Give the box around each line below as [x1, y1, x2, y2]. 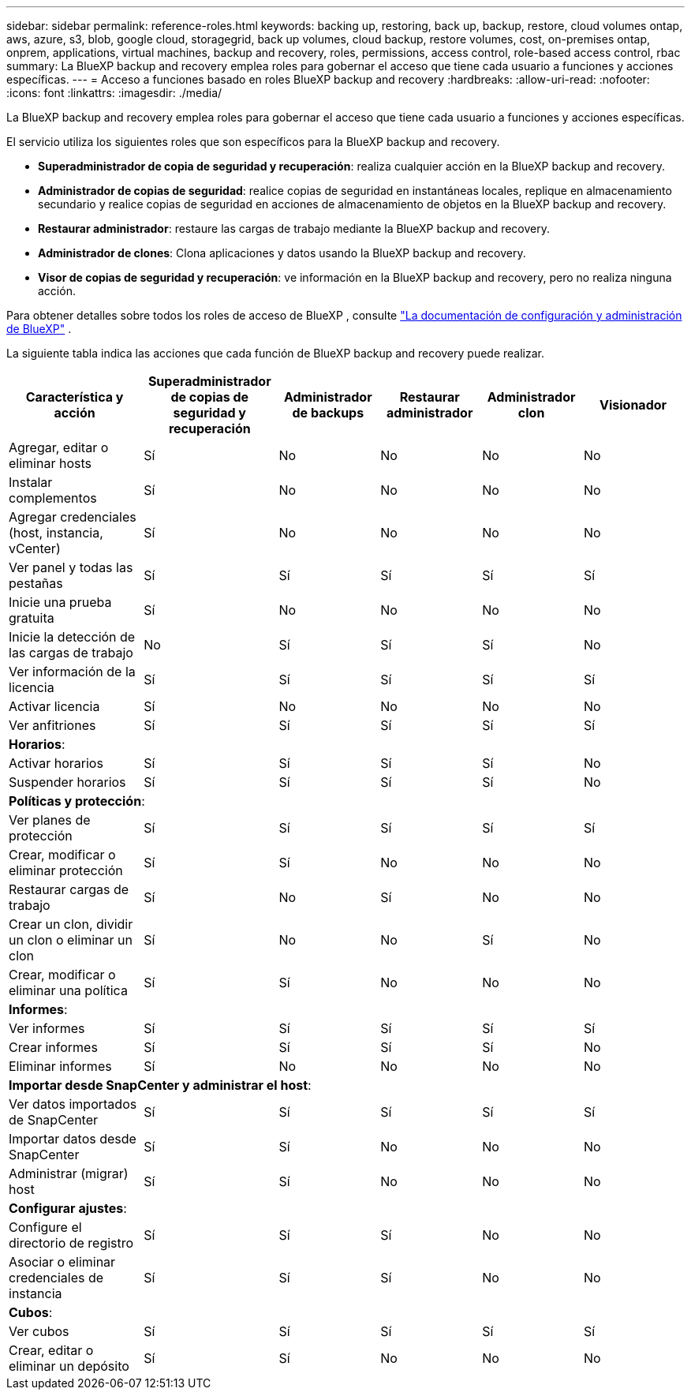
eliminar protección [9, 863, 123, 878]
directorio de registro [9, 1235, 134, 1251]
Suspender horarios [9, 774, 126, 790]
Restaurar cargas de [9, 881, 129, 897]
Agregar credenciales [9, 509, 136, 525]
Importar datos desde [9, 1131, 136, 1147]
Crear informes [9, 1039, 98, 1055]
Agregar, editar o [9, 440, 109, 455]
